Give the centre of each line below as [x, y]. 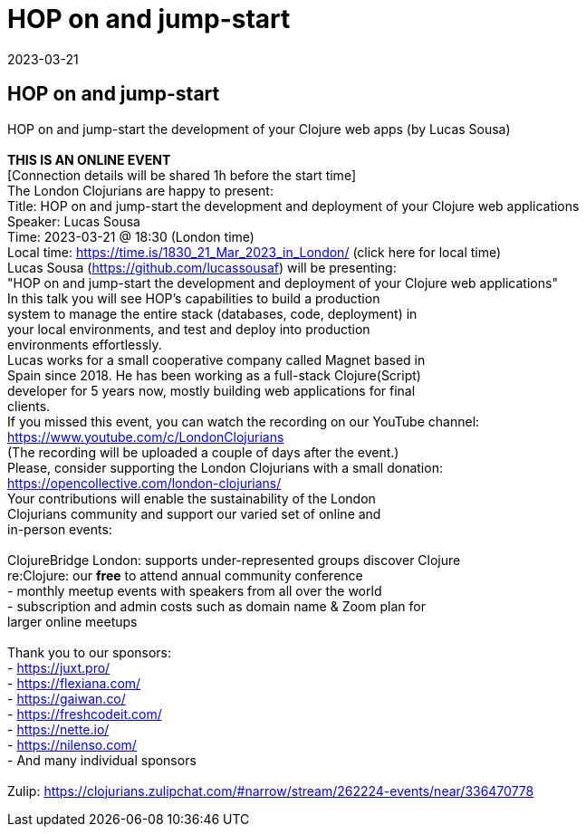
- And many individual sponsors [102, 760]
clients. [29, 406]
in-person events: [60, 529]
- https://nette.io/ [58, 729]
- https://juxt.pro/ [59, 667]
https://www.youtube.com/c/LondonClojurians [146, 436]
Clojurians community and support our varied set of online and [194, 513]
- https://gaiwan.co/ [67, 698]
